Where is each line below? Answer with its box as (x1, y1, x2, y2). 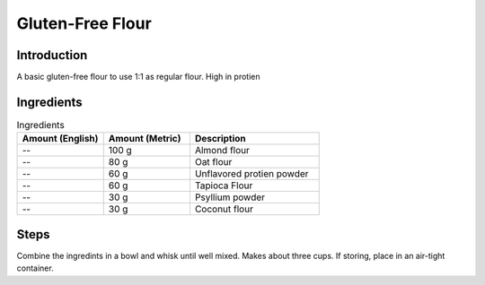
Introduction (16, 47, 88, 63)
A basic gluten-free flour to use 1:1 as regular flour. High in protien (16, 72, 260, 82)
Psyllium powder (194, 191, 265, 203)
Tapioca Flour (194, 179, 253, 192)
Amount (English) (22, 133, 99, 145)
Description (194, 133, 246, 145)
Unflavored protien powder (194, 168, 309, 180)
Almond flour (194, 144, 251, 157)
